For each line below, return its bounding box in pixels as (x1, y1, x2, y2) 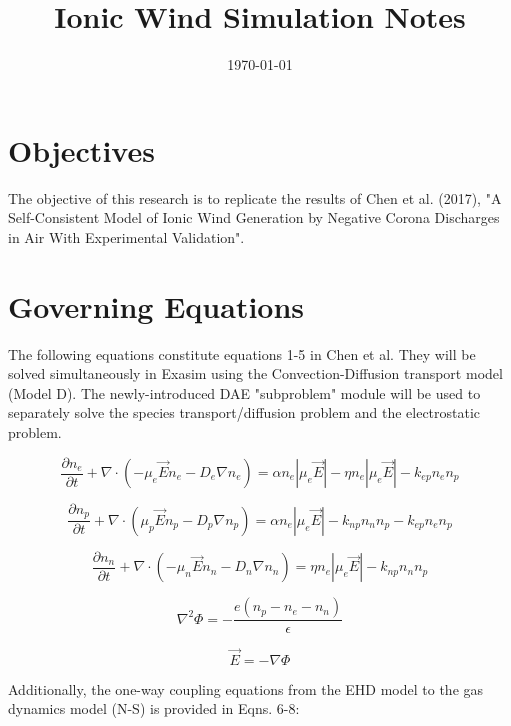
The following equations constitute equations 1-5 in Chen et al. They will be (8, 343, 476, 364)
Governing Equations (8, 285, 305, 326)
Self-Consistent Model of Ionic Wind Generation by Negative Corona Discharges (8, 207, 500, 228)
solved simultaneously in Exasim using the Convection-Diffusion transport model (8, 363, 503, 384)
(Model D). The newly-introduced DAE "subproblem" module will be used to (8, 382, 481, 403)
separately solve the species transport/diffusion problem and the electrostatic (8, 402, 481, 423)
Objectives (8, 129, 155, 170)
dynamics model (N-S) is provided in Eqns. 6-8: (8, 698, 300, 719)
